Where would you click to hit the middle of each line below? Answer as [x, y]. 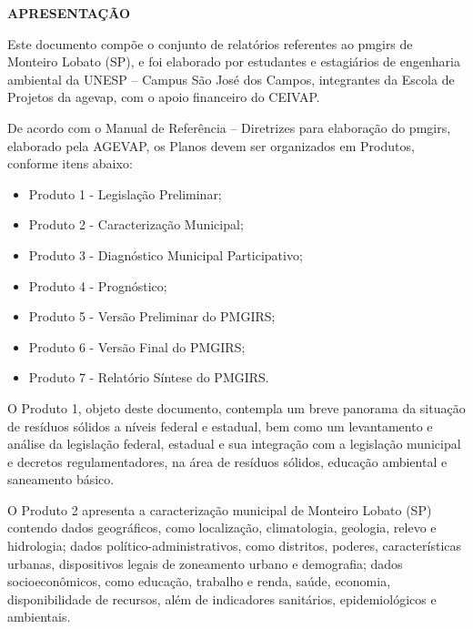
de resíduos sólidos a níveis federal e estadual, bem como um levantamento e [220, 426]
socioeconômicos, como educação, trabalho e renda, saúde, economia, [199, 581]
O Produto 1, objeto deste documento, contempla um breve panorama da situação [236, 407]
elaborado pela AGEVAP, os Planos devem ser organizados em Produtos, [211, 145]
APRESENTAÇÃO [69, 13]
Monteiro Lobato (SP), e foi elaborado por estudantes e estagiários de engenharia [234, 61]
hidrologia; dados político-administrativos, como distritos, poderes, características [235, 546]
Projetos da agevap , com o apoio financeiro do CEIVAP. [164, 97]
